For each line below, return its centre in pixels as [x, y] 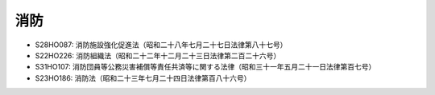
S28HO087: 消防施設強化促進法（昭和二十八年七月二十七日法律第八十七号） [161, 45]
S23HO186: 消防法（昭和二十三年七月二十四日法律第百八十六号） [143, 78]
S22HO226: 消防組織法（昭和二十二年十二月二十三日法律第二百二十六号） [158, 55]
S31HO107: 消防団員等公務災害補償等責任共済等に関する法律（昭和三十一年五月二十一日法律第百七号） [205, 67]
